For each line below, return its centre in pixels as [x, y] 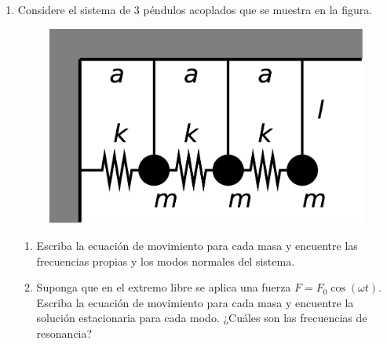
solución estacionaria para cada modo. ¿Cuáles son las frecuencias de [202, 318]
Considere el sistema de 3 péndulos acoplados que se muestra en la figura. [195, 9]
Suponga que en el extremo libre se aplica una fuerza [164, 287]
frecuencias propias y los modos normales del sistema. [166, 261]
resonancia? [64, 333]
